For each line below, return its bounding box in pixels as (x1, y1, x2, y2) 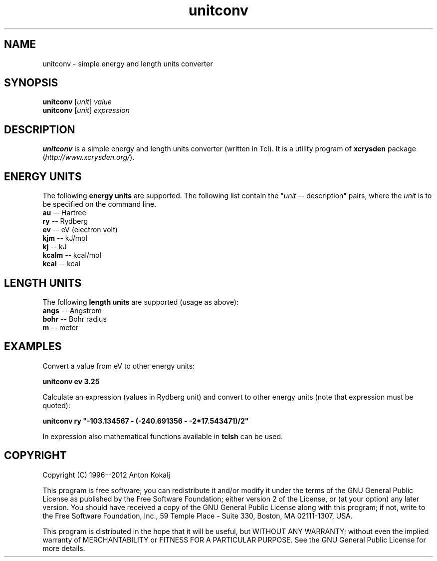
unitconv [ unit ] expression (42, 106, 130, 115)
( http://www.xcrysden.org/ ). (42, 153, 135, 162)
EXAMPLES (4, 340, 62, 353)
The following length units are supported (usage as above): (42, 297, 239, 306)
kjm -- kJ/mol (42, 234, 87, 243)
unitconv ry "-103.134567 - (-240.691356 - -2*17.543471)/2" (42, 416, 249, 425)
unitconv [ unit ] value (42, 97, 112, 106)
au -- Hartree (42, 208, 86, 217)
